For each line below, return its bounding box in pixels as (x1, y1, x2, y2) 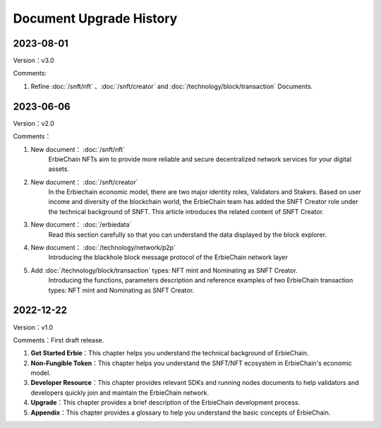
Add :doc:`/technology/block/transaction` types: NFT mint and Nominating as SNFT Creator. (30, 266, 298, 275)
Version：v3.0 (13, 57, 54, 65)
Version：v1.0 (13, 323, 53, 331)
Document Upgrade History (13, 11, 178, 26)
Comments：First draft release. (13, 335, 104, 344)
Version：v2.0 (13, 119, 54, 127)
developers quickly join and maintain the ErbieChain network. (30, 388, 210, 397)
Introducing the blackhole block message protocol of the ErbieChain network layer (48, 253, 289, 261)
